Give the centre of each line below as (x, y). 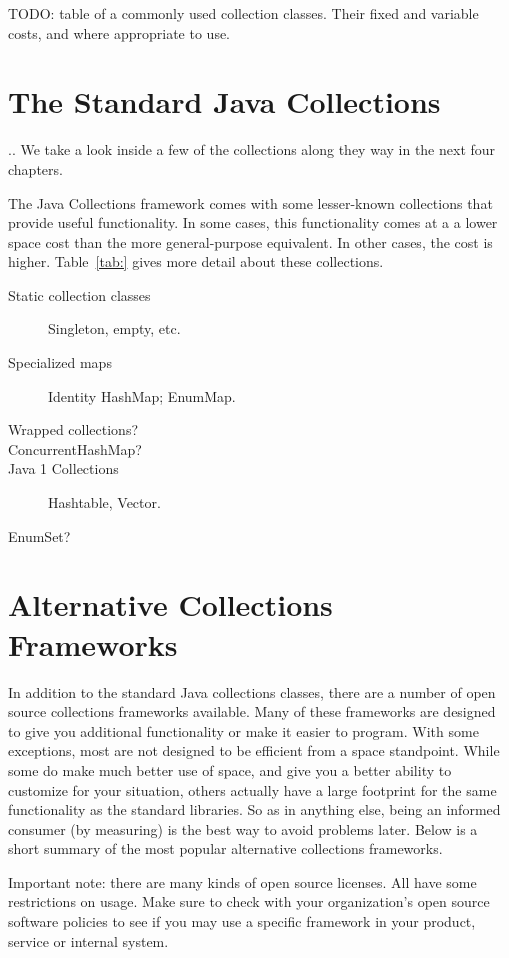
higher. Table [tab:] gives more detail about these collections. (196, 261)
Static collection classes (79, 294)
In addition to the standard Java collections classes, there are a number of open (252, 691)
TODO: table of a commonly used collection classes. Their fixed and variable (243, 13)
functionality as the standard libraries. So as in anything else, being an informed (254, 809)
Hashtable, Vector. (104, 502)
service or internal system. (88, 940)
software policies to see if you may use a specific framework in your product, (242, 921)
